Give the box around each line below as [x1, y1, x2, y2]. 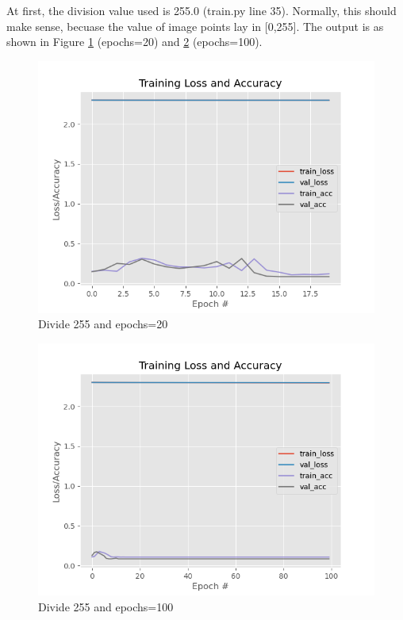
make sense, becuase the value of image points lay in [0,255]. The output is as [6, 17, 384, 34]
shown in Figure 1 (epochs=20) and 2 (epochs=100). [6, 33, 263, 50]
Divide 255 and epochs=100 [38, 598, 174, 614]
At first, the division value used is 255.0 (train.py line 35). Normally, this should [6, 2, 397, 18]
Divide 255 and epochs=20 [38, 316, 168, 332]
